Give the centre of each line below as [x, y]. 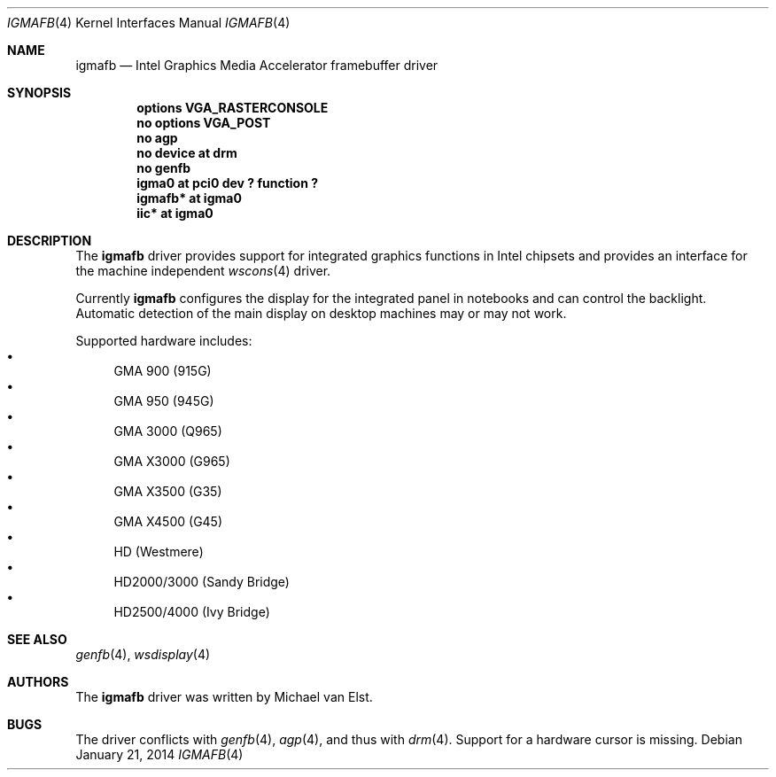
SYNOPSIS [39, 93]
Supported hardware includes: [164, 341]
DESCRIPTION [50, 241]
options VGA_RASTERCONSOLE [233, 108]
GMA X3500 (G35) [168, 491]
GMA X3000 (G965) [172, 461]
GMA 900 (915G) [163, 371]
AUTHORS [38, 682]
